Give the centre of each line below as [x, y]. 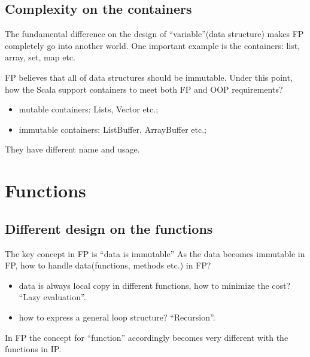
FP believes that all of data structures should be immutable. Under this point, [149, 77]
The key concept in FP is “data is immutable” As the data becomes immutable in [155, 253]
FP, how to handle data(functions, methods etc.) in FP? [108, 265]
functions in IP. [33, 349]
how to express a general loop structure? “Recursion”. [117, 317]
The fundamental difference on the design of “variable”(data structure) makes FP [154, 34]
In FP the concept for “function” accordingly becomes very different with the [147, 337]
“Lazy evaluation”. [52, 297]
